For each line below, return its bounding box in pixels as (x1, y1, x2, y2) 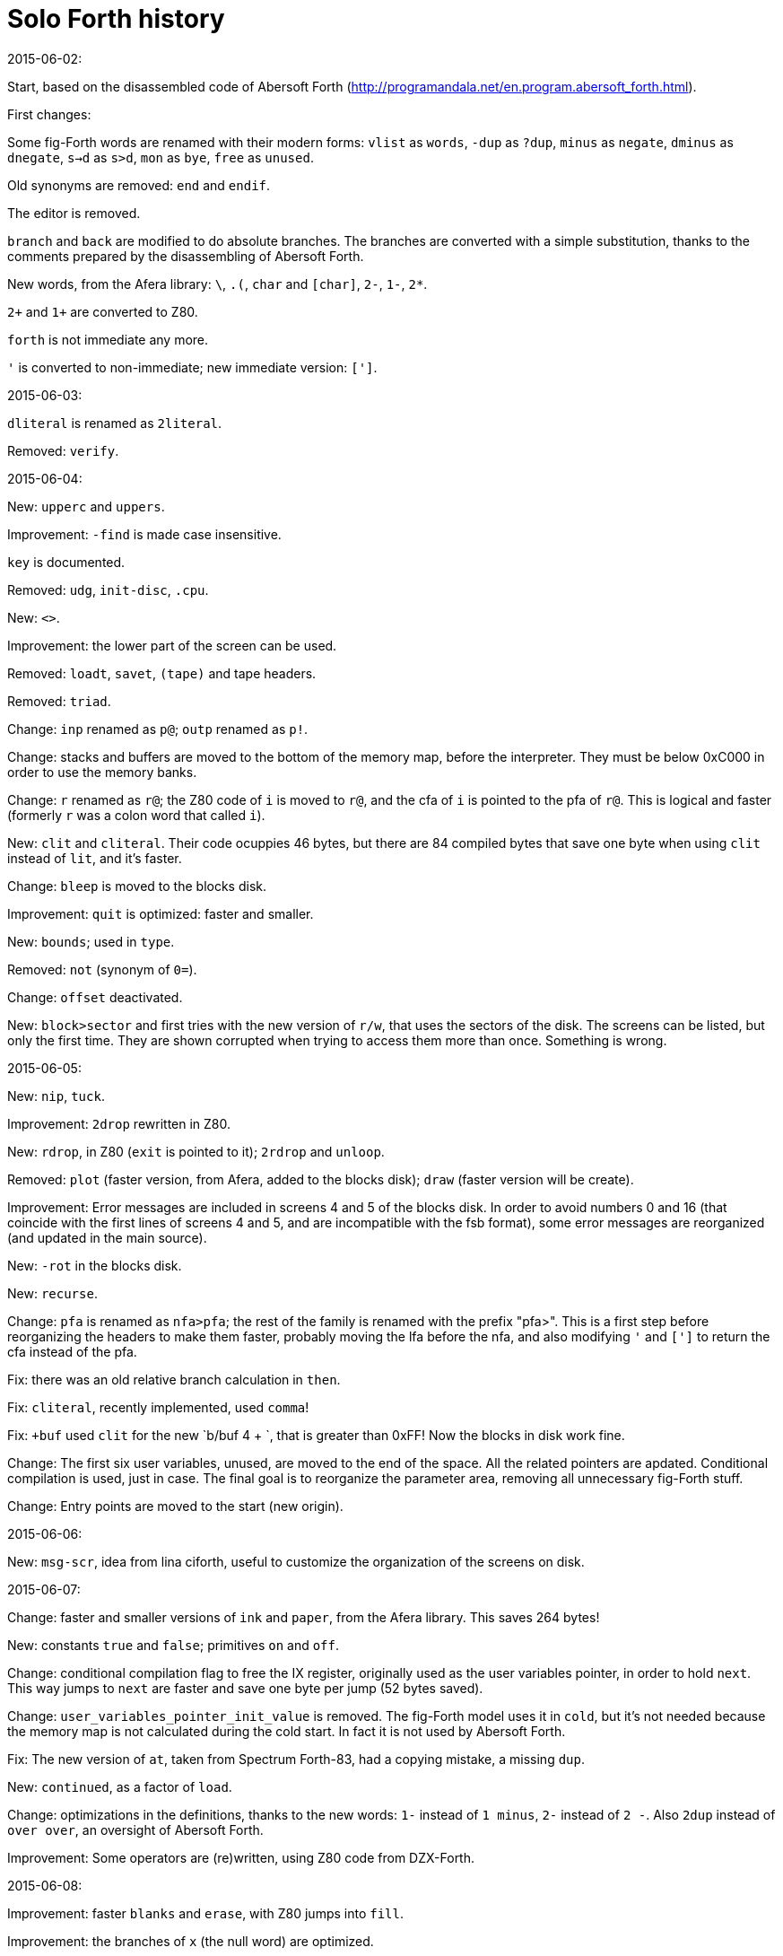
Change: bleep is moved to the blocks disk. (7, 878, 266, 894)
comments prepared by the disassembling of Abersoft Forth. (7, 248, 364, 264)
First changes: (7, 106, 91, 122)
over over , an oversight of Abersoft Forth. (7, 1821, 264, 1838)
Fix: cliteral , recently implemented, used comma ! (7, 1399, 309, 1415)
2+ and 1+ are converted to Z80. (7, 303, 198, 319)
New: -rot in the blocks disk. (7, 1257, 182, 1273)
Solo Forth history (7, 4, 225, 34)
